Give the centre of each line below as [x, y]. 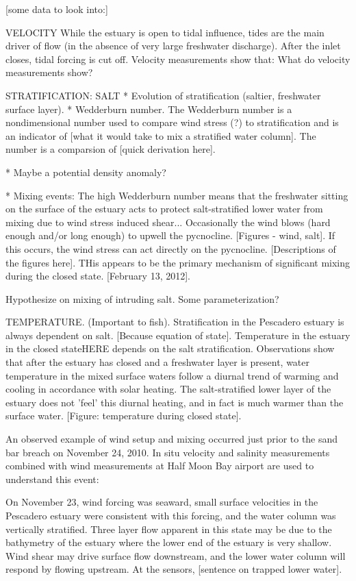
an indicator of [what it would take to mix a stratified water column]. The [161, 135]
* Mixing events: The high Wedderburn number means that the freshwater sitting [177, 195]
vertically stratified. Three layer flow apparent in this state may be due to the [169, 529]
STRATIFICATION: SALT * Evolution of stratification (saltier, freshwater [163, 95]
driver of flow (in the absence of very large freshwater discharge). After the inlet [173, 46]
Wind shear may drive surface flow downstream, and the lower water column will [176, 555]
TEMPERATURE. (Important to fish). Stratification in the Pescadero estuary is [175, 322]
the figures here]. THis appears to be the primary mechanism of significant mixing [178, 262]
